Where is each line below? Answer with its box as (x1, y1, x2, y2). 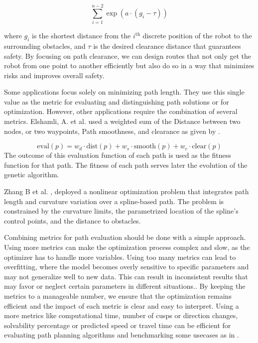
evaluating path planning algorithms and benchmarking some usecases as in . (4, 330, 239, 340)
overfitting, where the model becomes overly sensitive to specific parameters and (4, 261, 249, 272)
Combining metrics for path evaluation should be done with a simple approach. (4, 232, 246, 242)
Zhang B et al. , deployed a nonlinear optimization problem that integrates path (4, 186, 249, 197)
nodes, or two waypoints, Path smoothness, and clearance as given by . (4, 125, 220, 136)
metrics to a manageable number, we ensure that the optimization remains (4, 290, 232, 301)
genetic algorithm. (4, 169, 59, 180)
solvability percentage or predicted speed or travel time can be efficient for (4, 320, 231, 330)
